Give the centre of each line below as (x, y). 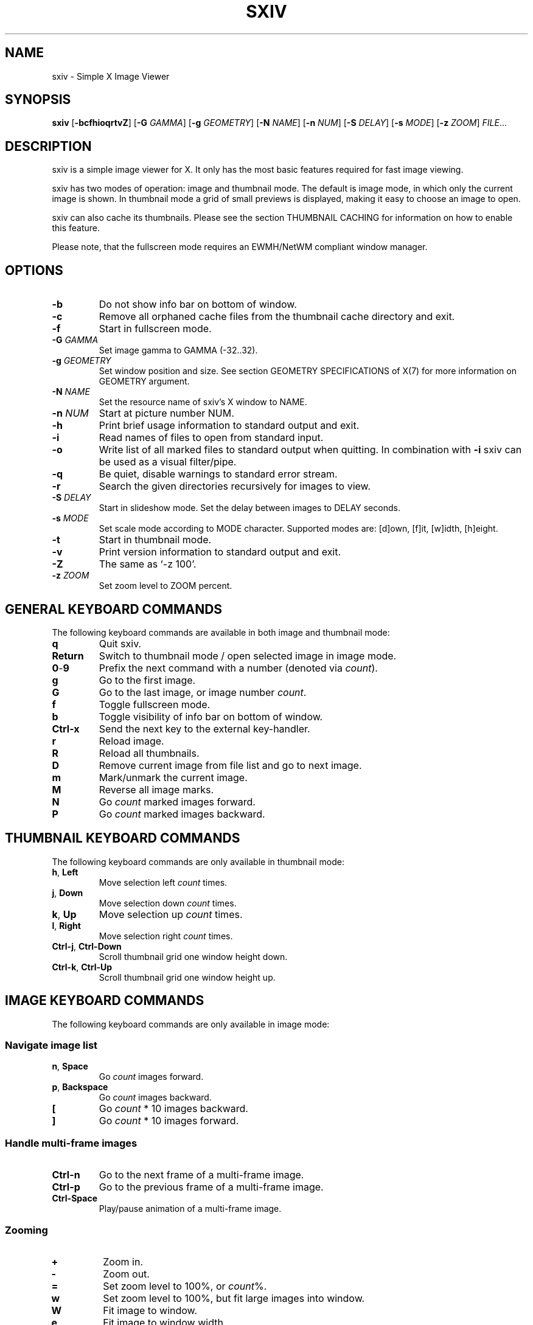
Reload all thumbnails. (149, 753)
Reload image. (131, 741)
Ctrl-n (66, 1175)
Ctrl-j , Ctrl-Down (87, 946)
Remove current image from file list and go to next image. (230, 765)
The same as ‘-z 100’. (148, 564)
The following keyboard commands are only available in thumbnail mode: (198, 861)
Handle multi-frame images (71, 1143)
